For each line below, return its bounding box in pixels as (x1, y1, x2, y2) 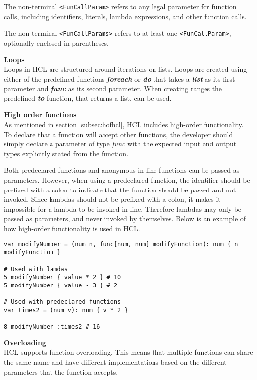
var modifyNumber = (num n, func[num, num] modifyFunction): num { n (4, 240, 238, 248)
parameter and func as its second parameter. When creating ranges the (4, 83, 222, 94)
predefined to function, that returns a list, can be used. (4, 93, 172, 103)
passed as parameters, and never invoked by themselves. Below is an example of (4, 213, 246, 224)
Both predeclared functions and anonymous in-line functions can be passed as (4, 165, 240, 175)
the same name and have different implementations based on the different (4, 357, 227, 367)
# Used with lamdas (4, 265, 68, 273)
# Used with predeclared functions (4, 298, 121, 306)
